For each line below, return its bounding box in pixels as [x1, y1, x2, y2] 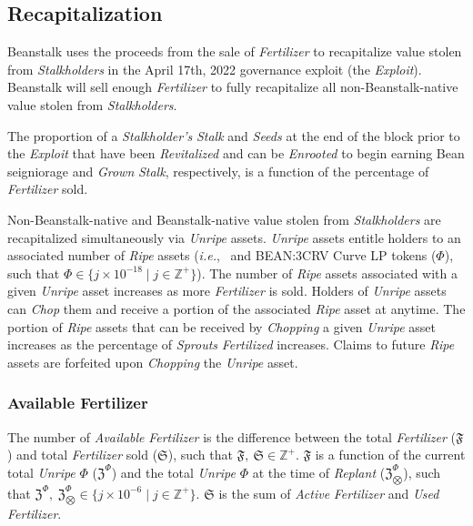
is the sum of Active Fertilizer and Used [218, 483, 439, 502]
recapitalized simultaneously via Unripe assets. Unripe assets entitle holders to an [7, 228, 461, 247]
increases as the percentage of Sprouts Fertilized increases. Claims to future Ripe [7, 335, 455, 354]
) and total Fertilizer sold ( [7, 445, 158, 464]
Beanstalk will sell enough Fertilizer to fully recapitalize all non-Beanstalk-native [7, 77, 458, 96]
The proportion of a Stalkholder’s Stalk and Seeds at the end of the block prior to [7, 126, 460, 145]
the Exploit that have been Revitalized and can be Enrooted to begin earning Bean [7, 144, 465, 163]
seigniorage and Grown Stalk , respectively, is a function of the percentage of [7, 161, 429, 180]
